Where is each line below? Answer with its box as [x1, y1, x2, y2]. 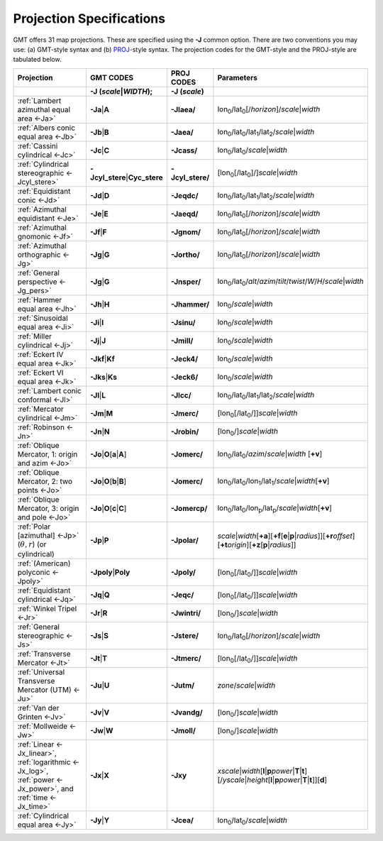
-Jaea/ [170, 127, 194, 137]
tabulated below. [13, 55, 62, 64]
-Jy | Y [89, 815, 110, 825]
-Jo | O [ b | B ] [89, 476, 127, 486]
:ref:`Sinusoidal [17, 313, 68, 323]
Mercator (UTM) [17, 685, 72, 695]
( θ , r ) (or [17, 539, 47, 549]
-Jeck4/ [170, 353, 199, 363]
